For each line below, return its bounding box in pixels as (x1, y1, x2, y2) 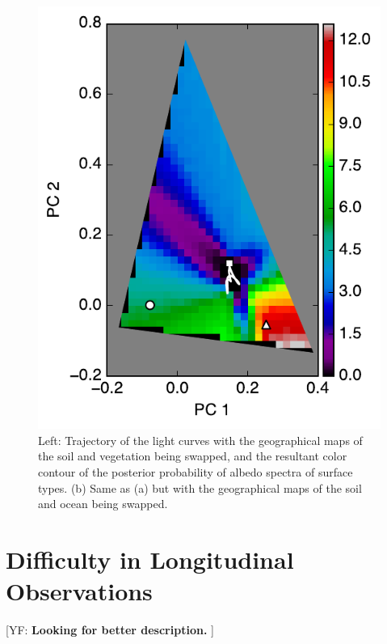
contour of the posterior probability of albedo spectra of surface (38, 463, 353, 480)
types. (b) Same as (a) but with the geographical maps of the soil (38, 479, 362, 496)
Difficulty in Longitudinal (6, 542, 294, 575)
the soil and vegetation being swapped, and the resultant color (38, 447, 347, 464)
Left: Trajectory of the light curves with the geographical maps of (38, 431, 363, 448)
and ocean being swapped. (38, 495, 168, 512)
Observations (6, 574, 153, 608)
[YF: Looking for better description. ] (6, 621, 214, 638)
